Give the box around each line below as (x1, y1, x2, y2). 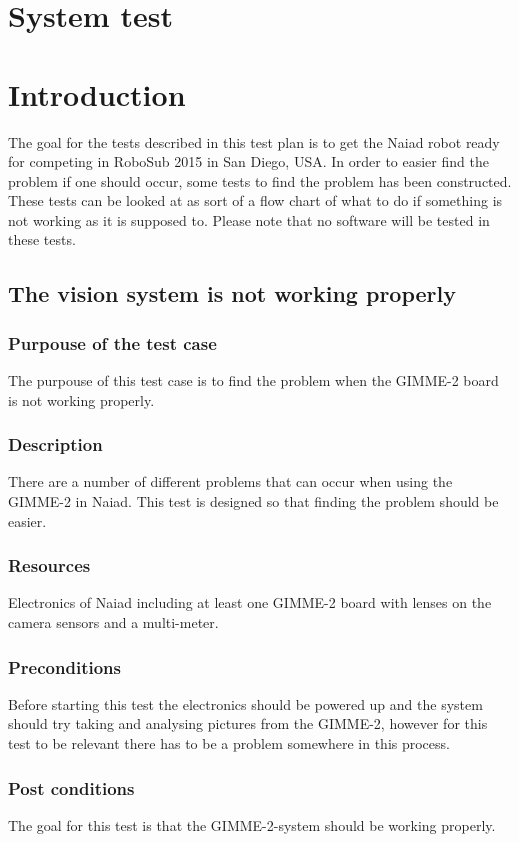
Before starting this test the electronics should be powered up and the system (8, 693, 483, 714)
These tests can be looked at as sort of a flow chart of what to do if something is (8, 190, 503, 211)
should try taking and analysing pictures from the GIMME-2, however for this (8, 713, 488, 734)
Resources (8, 553, 91, 578)
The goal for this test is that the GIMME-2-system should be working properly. (8, 814, 496, 835)
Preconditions (8, 654, 121, 679)
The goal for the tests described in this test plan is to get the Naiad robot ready (8, 131, 500, 152)
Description (8, 432, 103, 457)
